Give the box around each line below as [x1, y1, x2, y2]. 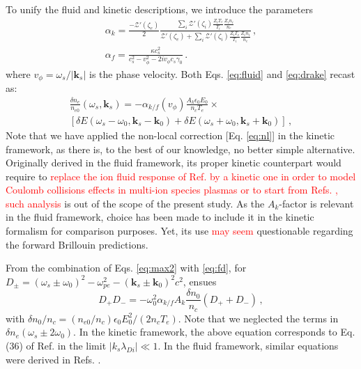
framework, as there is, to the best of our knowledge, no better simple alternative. [6, 141, 355, 156]
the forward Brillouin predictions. [6, 237, 148, 251]
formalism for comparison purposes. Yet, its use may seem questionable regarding [6, 223, 353, 238]
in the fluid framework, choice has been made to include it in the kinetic [6, 210, 314, 224]
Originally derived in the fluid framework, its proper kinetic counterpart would [6, 155, 341, 170]
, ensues [183, 274, 217, 288]
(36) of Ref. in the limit [6, 338, 107, 353]
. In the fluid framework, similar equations [158, 338, 339, 353]
